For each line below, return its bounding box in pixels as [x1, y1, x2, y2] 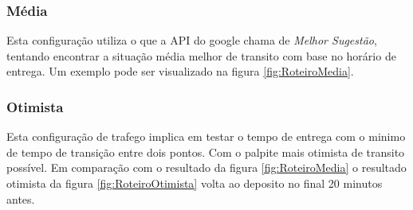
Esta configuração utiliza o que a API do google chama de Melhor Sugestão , [6, 32, 377, 49]
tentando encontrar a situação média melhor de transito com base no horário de [6, 47, 396, 64]
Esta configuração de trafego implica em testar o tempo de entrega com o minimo [6, 128, 406, 145]
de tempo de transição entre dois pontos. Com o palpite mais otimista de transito [6, 143, 405, 160]
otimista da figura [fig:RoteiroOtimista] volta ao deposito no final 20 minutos [6, 175, 383, 191]
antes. [6, 190, 35, 207]
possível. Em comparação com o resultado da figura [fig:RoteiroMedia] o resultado [6, 159, 407, 176]
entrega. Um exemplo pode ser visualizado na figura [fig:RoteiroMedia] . [6, 63, 354, 80]
